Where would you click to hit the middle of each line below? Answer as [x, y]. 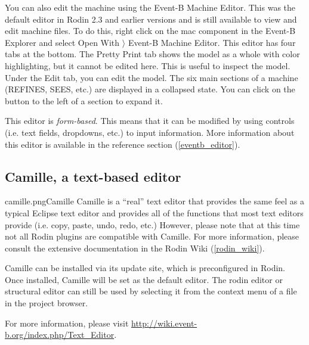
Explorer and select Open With [62, 42]
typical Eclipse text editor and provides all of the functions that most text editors [154, 212]
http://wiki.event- [164, 323]
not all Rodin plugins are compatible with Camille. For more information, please [152, 236]
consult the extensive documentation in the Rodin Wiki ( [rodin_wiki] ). [135, 248]
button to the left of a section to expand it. [84, 100]
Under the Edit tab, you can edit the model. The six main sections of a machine [152, 77]
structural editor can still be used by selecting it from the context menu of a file [151, 291]
